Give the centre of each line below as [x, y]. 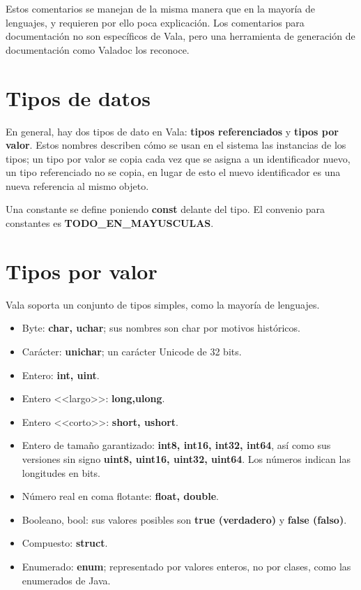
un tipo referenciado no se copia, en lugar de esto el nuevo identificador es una [173, 172]
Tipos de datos [78, 97]
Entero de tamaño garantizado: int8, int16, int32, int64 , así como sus [176, 445]
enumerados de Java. [66, 580]
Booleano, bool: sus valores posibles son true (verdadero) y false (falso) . [184, 519]
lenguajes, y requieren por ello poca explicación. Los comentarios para [155, 22]
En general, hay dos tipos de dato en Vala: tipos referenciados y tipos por [172, 131]
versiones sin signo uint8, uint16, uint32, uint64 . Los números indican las [186, 458]
